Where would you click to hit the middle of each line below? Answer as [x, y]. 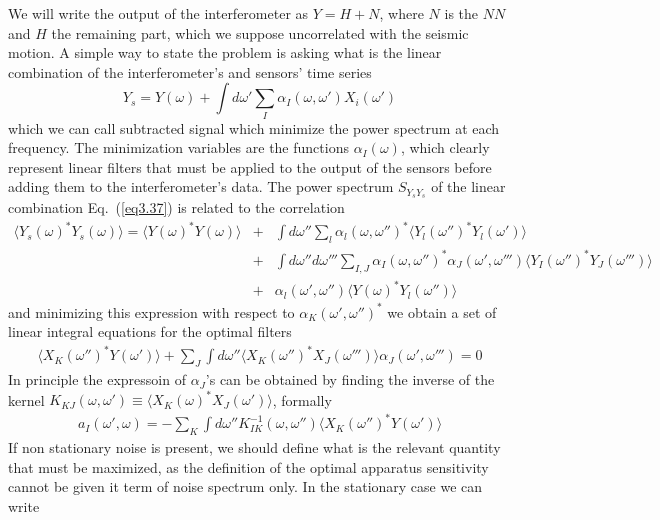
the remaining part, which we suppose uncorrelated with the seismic [260, 32]
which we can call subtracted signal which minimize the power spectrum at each [254, 127]
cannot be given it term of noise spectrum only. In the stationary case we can [245, 486]
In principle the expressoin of [97, 379]
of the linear [468, 186]
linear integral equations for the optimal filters [150, 331]
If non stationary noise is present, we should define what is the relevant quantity [254, 447]
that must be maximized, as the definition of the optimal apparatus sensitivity [248, 466]
